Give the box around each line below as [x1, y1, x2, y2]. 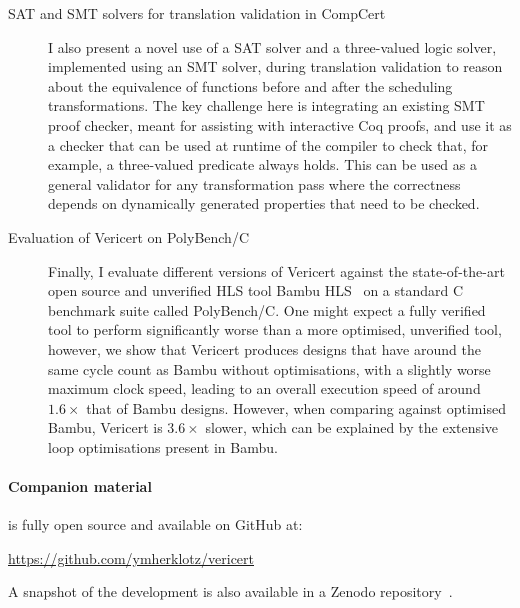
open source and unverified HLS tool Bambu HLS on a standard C [48, 280, 464, 301]
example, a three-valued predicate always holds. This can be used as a [48, 154, 477, 175]
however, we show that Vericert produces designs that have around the [48, 338, 481, 359]
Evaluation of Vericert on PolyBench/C [8, 226, 250, 247]
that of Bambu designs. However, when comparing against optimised [86, 397, 506, 418]
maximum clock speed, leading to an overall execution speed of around [48, 378, 481, 399]
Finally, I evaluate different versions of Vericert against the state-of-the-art [48, 260, 505, 281]
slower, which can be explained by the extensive [205, 417, 499, 438]
